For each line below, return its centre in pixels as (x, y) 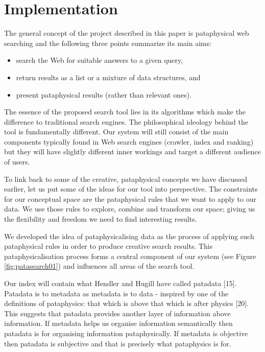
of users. (17, 162)
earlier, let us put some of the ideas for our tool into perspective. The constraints (131, 189)
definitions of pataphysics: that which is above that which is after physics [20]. (126, 303)
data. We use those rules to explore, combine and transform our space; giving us (130, 209)
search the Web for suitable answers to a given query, (100, 60)
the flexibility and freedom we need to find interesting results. (101, 219)
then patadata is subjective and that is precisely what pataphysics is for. (118, 343)
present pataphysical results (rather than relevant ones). (104, 94)
